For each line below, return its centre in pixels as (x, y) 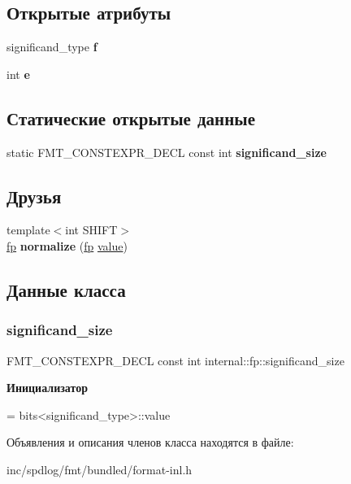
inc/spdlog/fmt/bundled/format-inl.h (100, 469)
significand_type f (52, 47)
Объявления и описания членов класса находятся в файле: (150, 442)
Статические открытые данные (131, 118)
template (28, 230)
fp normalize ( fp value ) (67, 245)
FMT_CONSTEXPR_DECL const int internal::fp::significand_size (175, 360)
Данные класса (66, 289)
